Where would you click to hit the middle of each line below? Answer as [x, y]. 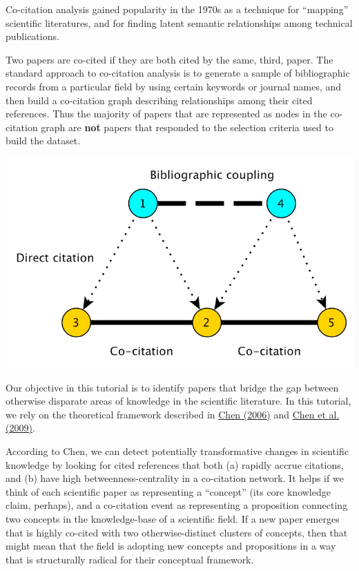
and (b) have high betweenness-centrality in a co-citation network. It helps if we [175, 478]
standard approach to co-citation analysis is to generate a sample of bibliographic [178, 73]
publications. [32, 36]
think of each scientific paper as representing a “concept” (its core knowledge [168, 491]
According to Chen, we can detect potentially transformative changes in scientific [177, 451]
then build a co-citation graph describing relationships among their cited [159, 100]
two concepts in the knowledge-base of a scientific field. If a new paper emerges [173, 519]
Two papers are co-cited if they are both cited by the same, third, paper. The [169, 59]
